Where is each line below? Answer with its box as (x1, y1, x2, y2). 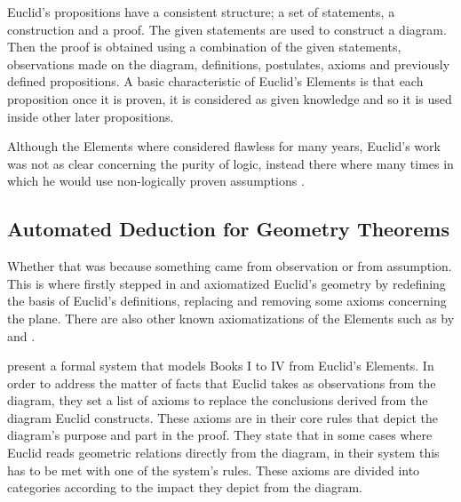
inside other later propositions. (7, 107, 174, 125)
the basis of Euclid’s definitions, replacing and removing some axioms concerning (7, 291, 447, 310)
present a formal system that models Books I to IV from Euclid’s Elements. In (7, 356, 434, 375)
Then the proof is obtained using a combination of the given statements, (7, 37, 401, 56)
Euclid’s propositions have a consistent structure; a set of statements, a (7, 3, 395, 20)
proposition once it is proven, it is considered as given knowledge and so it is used (7, 89, 452, 108)
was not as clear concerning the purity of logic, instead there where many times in (7, 154, 454, 172)
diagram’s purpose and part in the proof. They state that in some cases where (7, 426, 433, 444)
